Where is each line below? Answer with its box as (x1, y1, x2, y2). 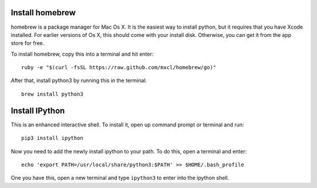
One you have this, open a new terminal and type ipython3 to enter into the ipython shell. (11, 175, 230, 182)
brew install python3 (21, 91, 83, 97)
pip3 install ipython (21, 135, 83, 142)
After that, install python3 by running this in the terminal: (11, 77, 147, 84)
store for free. (11, 40, 45, 47)
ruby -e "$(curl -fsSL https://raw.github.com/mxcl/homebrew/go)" (21, 64, 217, 71)
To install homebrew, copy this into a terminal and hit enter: (11, 50, 154, 57)
